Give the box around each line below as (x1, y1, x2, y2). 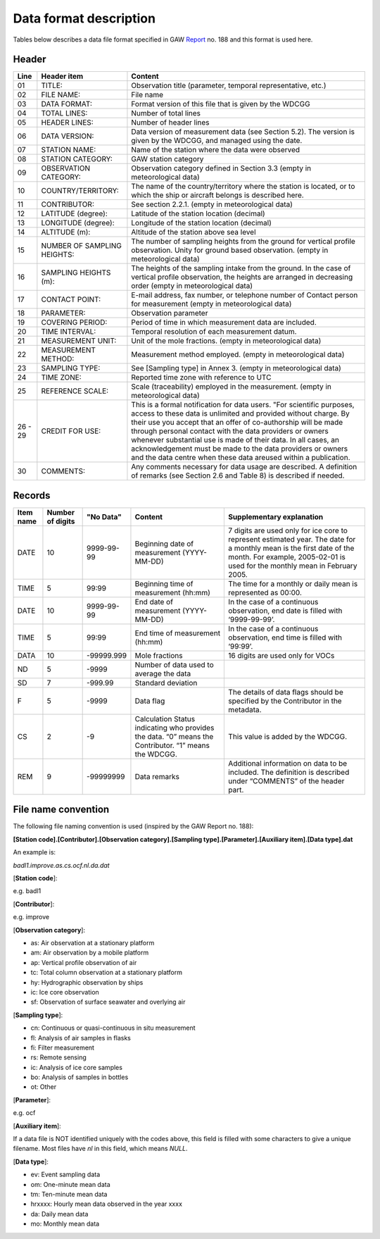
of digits (46, 516, 75, 526)
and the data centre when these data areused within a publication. (131, 453, 351, 463)
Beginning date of (134, 539, 194, 549)
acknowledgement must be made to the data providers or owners (131, 444, 348, 454)
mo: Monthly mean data (30, 1219, 100, 1228)
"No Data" (87, 511, 122, 521)
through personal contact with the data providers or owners (131, 426, 329, 436)
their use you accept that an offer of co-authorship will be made (131, 418, 343, 428)
